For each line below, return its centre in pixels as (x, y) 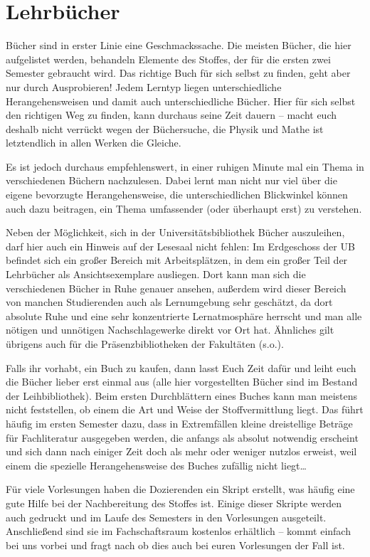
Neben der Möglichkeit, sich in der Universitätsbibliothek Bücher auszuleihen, (175, 232)
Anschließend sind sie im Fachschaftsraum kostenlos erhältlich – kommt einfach (178, 531)
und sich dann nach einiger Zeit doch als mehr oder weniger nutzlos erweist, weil (181, 451)
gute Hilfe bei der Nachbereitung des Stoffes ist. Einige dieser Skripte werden (174, 503)
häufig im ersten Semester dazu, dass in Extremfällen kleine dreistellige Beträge (179, 423)
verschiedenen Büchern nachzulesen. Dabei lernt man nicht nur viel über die (171, 180)
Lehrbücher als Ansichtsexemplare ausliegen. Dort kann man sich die (156, 274)
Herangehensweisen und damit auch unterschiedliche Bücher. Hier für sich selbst (181, 101)
